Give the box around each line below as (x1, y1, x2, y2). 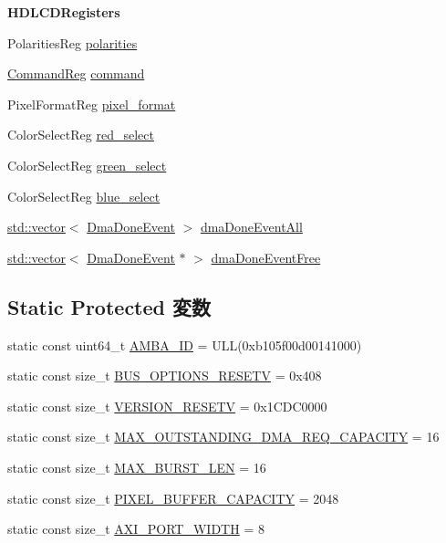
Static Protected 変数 (7, 292, 212, 320)
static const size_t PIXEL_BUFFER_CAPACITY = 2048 (7, 488, 339, 507)
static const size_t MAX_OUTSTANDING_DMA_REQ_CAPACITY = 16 (7, 427, 440, 446)
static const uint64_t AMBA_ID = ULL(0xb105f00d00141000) (7, 335, 362, 354)
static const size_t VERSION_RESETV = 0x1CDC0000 (7, 396, 327, 415)
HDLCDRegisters (7, 3, 120, 21)
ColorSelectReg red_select (7, 125, 154, 144)
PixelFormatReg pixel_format (7, 94, 176, 113)
